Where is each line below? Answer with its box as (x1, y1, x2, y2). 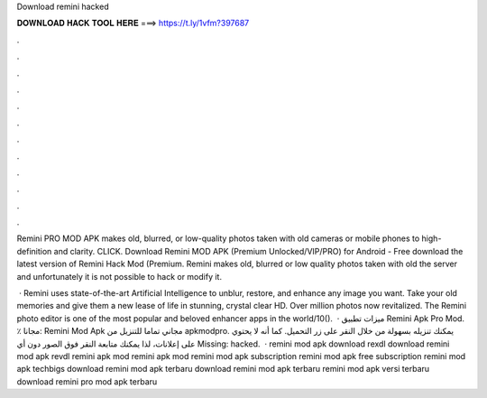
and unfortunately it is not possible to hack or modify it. (16, 271, 223, 282)
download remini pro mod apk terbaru (16, 375, 158, 387)
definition (16, 245, 52, 256)
